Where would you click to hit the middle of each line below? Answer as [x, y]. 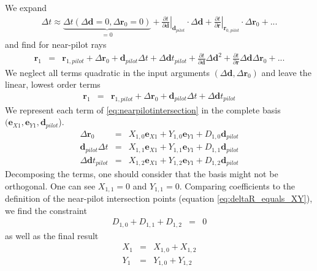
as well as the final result [52, 235]
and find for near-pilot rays [56, 44]
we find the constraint [46, 210]
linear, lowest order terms [53, 84]
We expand [26, 7]
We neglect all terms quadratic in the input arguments [107, 72]
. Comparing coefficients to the [237, 185]
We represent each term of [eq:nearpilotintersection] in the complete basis [143, 109]
